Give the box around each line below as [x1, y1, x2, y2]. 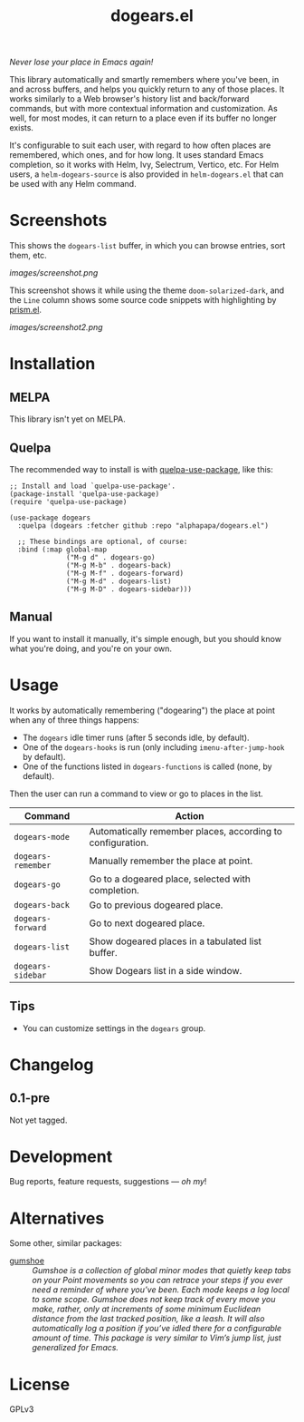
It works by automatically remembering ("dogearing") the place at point [9, 705, 276, 716]
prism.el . [9, 305, 43, 316]
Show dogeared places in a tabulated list [89, 935, 262, 948]
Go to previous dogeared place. [89, 899, 223, 911]
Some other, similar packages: [9, 1238, 122, 1249]
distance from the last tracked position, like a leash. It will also [32, 1313, 265, 1324]
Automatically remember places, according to [89, 824, 283, 837]
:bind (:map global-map [17, 545, 107, 554]
